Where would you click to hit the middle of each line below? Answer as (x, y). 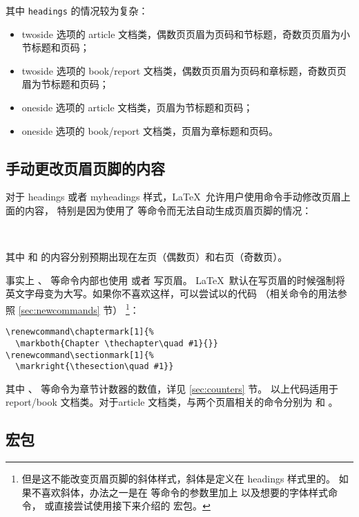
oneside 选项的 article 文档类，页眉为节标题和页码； (137, 107)
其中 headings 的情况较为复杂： (77, 10)
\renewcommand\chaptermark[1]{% (80, 332)
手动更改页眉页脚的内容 (85, 168)
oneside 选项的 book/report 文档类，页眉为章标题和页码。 (150, 130)
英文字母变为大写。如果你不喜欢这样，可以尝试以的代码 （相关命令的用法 (172, 293)
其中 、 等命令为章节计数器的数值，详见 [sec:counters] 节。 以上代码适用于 (172, 388)
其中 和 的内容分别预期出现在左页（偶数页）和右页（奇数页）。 (147, 257)
